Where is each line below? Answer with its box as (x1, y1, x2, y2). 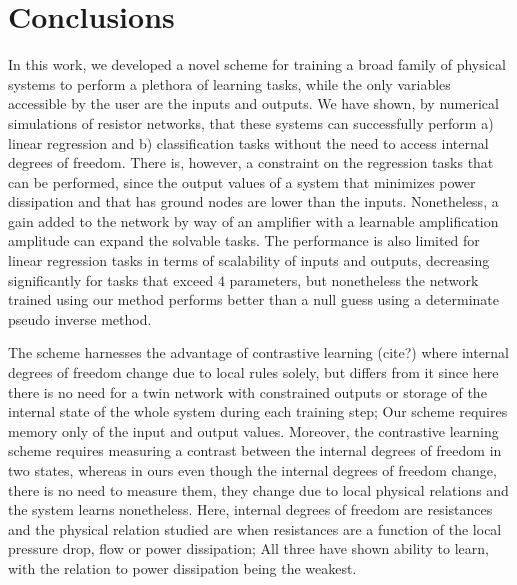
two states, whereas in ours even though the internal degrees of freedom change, (8, 460, 497, 480)
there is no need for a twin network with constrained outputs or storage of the (8, 381, 487, 402)
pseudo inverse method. (8, 308, 152, 329)
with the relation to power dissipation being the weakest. (8, 557, 357, 578)
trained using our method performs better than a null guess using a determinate (8, 289, 500, 310)
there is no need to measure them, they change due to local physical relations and (8, 479, 509, 500)
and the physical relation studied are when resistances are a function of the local (8, 518, 502, 539)
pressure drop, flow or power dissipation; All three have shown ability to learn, (8, 538, 489, 559)
